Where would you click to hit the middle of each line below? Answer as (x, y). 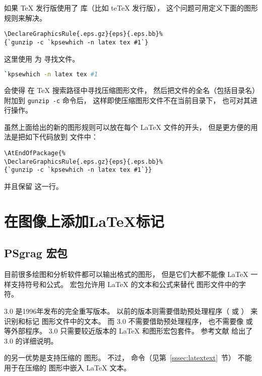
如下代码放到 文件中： (61, 137)
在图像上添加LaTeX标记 (84, 221)
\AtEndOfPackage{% (35, 153)
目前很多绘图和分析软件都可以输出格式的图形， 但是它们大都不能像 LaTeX (126, 274)
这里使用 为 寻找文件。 (42, 58)
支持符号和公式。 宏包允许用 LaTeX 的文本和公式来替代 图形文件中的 (125, 284)
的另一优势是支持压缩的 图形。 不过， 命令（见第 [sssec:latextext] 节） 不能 (128, 358)
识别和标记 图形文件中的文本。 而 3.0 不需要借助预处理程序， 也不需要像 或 (128, 321)
